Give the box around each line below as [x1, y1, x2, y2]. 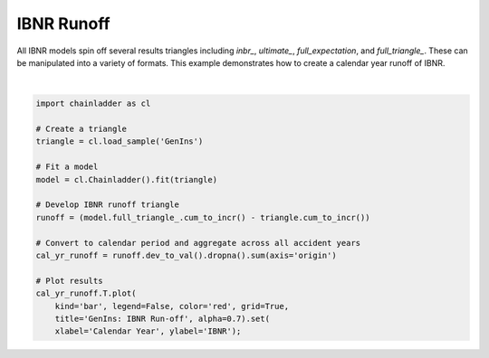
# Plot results [35, 276, 103, 286]
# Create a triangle [35, 124, 127, 135]
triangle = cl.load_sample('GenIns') [35, 137, 204, 146]
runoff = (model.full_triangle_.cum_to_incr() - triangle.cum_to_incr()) [35, 212, 370, 222]
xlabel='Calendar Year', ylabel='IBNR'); [54, 326, 242, 336]
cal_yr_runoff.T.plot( [35, 288, 137, 298]
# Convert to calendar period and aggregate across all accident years [35, 238, 361, 248]
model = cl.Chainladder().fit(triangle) [35, 174, 217, 184]
